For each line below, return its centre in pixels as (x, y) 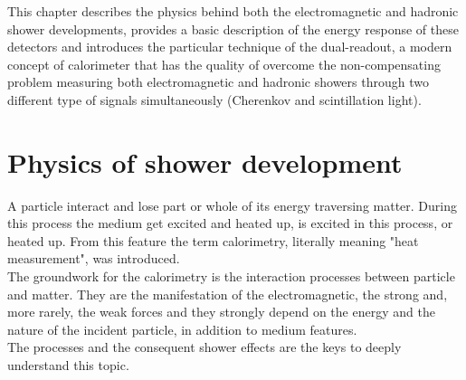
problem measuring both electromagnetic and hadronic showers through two (218, 82)
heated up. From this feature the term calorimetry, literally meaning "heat (213, 240)
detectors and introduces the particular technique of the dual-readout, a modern (230, 47)
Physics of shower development (205, 161)
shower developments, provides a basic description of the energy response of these (233, 28)
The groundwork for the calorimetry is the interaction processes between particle (231, 276)
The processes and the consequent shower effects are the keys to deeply (204, 347)
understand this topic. (68, 365)
